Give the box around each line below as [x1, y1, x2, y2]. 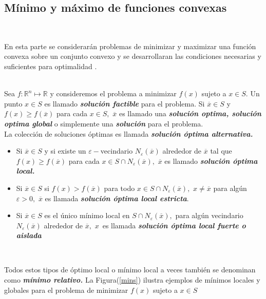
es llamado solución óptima [164, 155, 258, 166]
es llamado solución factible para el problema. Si [44, 98, 205, 109]
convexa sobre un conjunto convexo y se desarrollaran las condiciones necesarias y [4, 51, 261, 61]
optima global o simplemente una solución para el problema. [4, 118, 203, 129]
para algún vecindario [175, 210, 243, 221]
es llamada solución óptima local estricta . [45, 193, 189, 203]
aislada [16, 230, 42, 241]
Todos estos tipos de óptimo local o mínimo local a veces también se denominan [4, 264, 256, 275]
